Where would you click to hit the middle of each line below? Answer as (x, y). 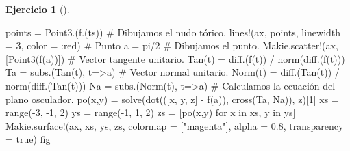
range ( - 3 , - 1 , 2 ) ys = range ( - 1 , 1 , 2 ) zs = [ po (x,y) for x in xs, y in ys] (151, 112)
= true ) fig (28, 139)
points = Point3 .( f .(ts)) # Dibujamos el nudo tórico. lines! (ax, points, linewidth (173, 32)
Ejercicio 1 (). (38, 9)
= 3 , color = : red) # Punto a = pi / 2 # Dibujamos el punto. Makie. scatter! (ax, (172, 45)
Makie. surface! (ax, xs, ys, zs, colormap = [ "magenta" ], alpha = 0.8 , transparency (175, 125)
